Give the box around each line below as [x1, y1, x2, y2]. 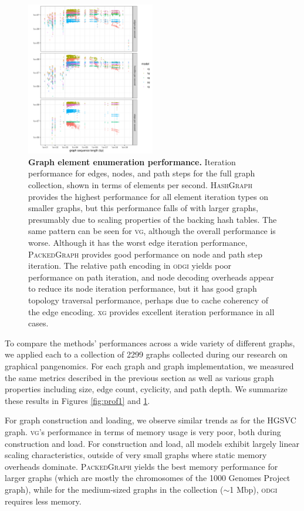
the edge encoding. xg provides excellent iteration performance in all [28, 305, 275, 318]
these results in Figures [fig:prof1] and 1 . [5, 394, 150, 406]
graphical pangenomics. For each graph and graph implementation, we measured [5, 359, 294, 372]
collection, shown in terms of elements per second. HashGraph [28, 179, 252, 191]
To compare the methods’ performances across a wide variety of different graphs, [5, 336, 295, 349]
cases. [28, 317, 49, 329]
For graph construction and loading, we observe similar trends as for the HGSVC [5, 414, 296, 426]
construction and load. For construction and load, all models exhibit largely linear [5, 437, 299, 449]
